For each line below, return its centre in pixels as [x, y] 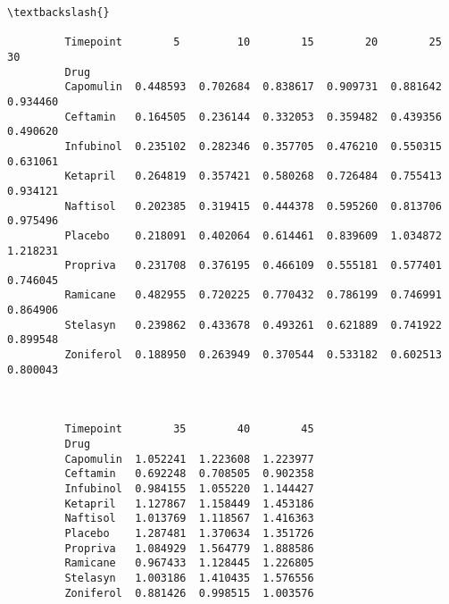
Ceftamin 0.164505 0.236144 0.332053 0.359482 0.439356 [253, 117]
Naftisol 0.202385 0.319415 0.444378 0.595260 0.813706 [253, 206]
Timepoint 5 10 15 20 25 [253, 42]
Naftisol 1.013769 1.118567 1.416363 [189, 519]
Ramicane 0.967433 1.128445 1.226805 [189, 563]
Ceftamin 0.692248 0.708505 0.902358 [189, 474]
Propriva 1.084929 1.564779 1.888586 [189, 548]
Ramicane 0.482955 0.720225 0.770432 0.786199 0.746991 [253, 295]
